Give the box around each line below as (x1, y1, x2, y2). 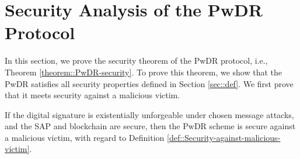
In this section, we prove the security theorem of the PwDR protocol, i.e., (5, 54, 268, 67)
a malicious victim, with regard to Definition (5, 131, 165, 143)
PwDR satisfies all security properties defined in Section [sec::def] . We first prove (5, 77, 294, 89)
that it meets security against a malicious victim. (5, 89, 180, 101)
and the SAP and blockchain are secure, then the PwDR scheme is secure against (5, 120, 296, 132)
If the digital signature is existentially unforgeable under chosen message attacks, (5, 108, 294, 120)
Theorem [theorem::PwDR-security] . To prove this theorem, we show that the (5, 65, 282, 78)
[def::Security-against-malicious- (167, 131, 281, 143)
